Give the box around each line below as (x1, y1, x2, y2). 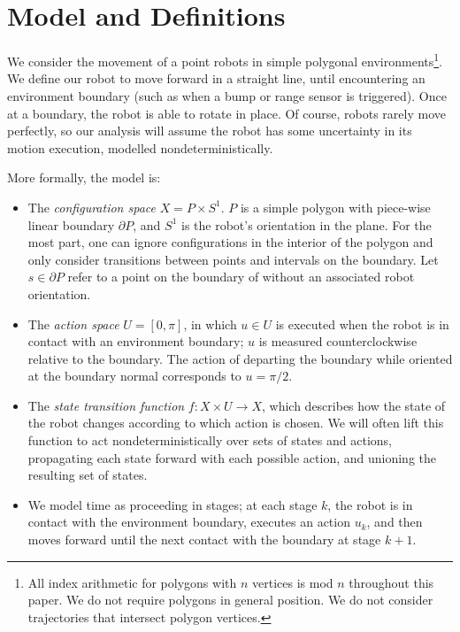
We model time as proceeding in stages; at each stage (27, 495, 318, 513)
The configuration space (27, 197, 156, 216)
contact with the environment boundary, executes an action (27, 513, 350, 531)
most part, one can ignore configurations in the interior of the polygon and (27, 233, 433, 251)
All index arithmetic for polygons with (27, 573, 237, 591)
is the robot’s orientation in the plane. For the (180, 215, 432, 234)
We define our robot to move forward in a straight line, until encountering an (7, 69, 425, 88)
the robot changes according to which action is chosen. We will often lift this (27, 413, 444, 432)
